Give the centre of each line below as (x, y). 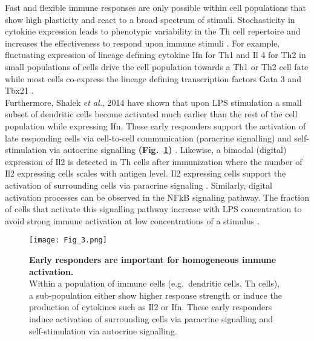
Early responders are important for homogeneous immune (153, 259)
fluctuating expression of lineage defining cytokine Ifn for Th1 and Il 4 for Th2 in (155, 55)
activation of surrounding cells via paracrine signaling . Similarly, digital (139, 185)
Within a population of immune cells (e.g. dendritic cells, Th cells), (155, 283)
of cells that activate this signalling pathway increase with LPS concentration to (153, 209)
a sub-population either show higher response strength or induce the (155, 295)
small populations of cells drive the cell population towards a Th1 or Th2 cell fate (157, 66)
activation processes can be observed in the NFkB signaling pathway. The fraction (157, 197)
